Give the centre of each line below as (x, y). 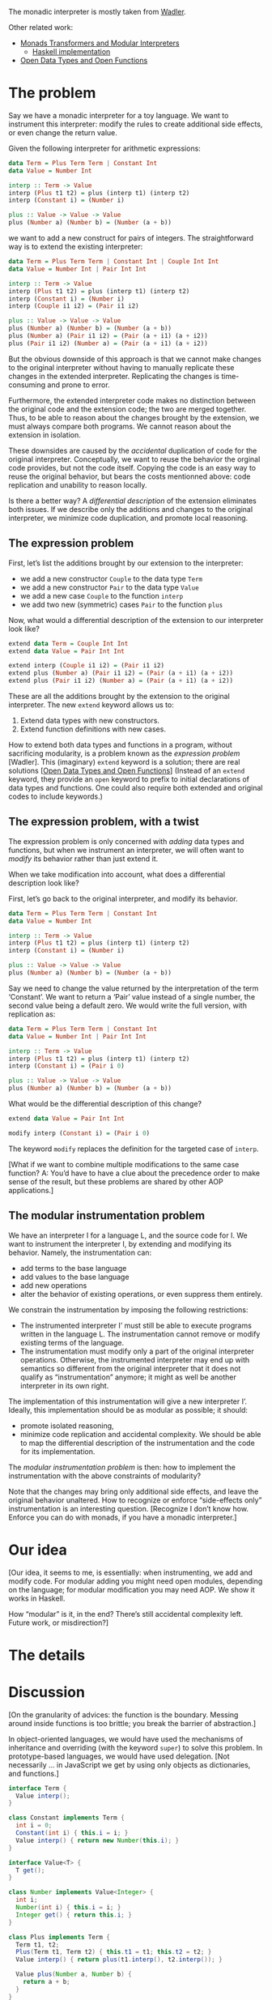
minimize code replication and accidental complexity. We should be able (140, 1434)
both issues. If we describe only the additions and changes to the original (131, 509)
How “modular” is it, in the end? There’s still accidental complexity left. (126, 1614)
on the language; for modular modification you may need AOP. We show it (132, 1589)
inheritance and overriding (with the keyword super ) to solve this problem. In (136, 1747)
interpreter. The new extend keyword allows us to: (91, 705)
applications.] (31, 1190)
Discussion (47, 1692)
